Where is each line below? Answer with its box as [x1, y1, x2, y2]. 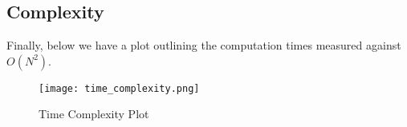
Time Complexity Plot [39, 105, 149, 122]
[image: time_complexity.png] [39, 82, 200, 94]
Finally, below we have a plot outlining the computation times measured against [6, 37, 401, 54]
